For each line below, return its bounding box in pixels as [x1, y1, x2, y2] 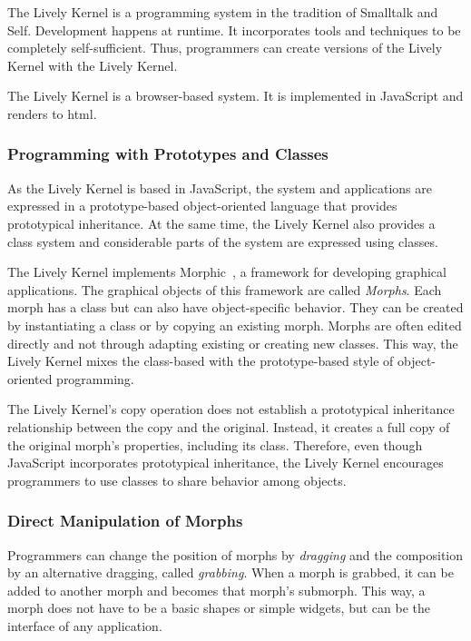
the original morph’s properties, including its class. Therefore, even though [7, 435, 423, 454]
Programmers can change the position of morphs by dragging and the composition [7, 545, 464, 564]
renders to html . [7, 104, 97, 123]
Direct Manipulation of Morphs [7, 509, 243, 532]
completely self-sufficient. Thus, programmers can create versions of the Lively [7, 38, 443, 57]
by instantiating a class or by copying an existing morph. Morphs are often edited [7, 315, 462, 334]
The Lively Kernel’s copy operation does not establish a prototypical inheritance [7, 399, 455, 419]
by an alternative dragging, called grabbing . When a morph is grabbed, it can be [7, 563, 454, 582]
